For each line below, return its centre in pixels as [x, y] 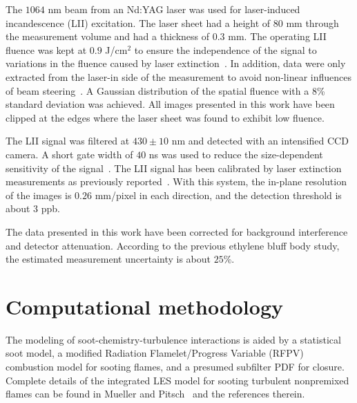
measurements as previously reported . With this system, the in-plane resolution [176, 181]
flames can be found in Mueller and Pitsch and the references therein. [155, 394]
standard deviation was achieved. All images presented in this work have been [170, 104]
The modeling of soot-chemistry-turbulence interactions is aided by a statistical [173, 339]
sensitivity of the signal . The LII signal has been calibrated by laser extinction [174, 168]
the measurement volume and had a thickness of [108, 36]
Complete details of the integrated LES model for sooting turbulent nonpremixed [177, 380]
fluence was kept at [46, 49]
